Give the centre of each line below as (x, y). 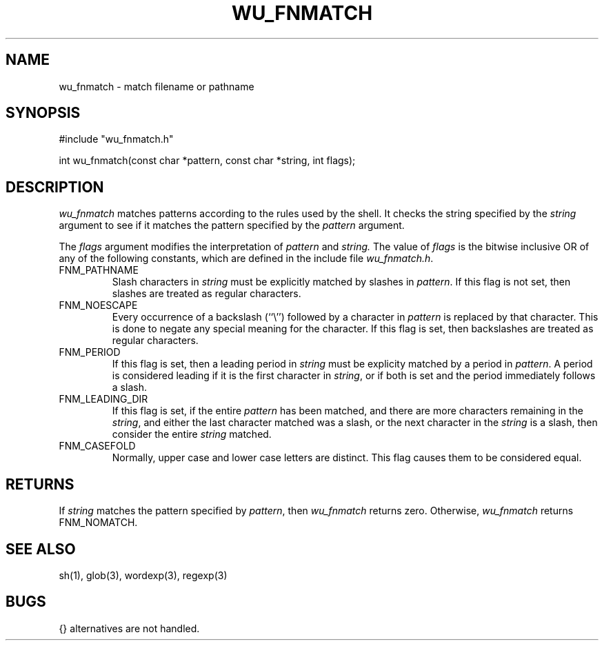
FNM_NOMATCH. (98, 523)
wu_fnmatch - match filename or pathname (157, 86)
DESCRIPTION (55, 187)
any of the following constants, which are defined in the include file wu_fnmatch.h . (246, 259)
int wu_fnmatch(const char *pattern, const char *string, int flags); (207, 161)
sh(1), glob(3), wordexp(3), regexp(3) (143, 575)
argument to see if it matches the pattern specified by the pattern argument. (232, 225)
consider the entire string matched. (192, 434)
